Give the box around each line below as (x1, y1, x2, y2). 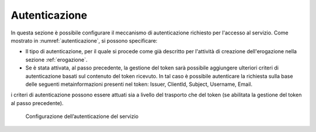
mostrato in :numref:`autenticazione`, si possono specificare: (11, 37, 158, 44)
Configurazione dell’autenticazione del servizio (25, 113, 139, 120)
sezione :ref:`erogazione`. (25, 56, 88, 63)
